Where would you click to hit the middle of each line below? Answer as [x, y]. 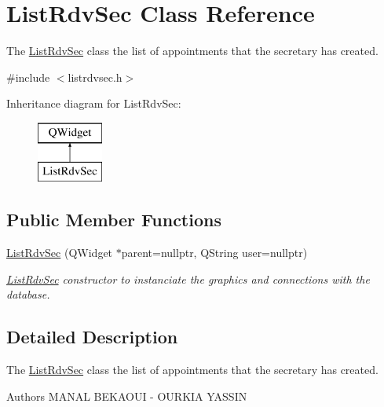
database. [28, 294]
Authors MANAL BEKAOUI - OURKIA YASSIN [127, 396]
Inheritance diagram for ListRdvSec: [94, 103]
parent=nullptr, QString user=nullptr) [214, 253]
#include [28, 77]
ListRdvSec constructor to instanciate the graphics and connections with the [188, 279]
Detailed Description [92, 337]
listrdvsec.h [95, 77]
